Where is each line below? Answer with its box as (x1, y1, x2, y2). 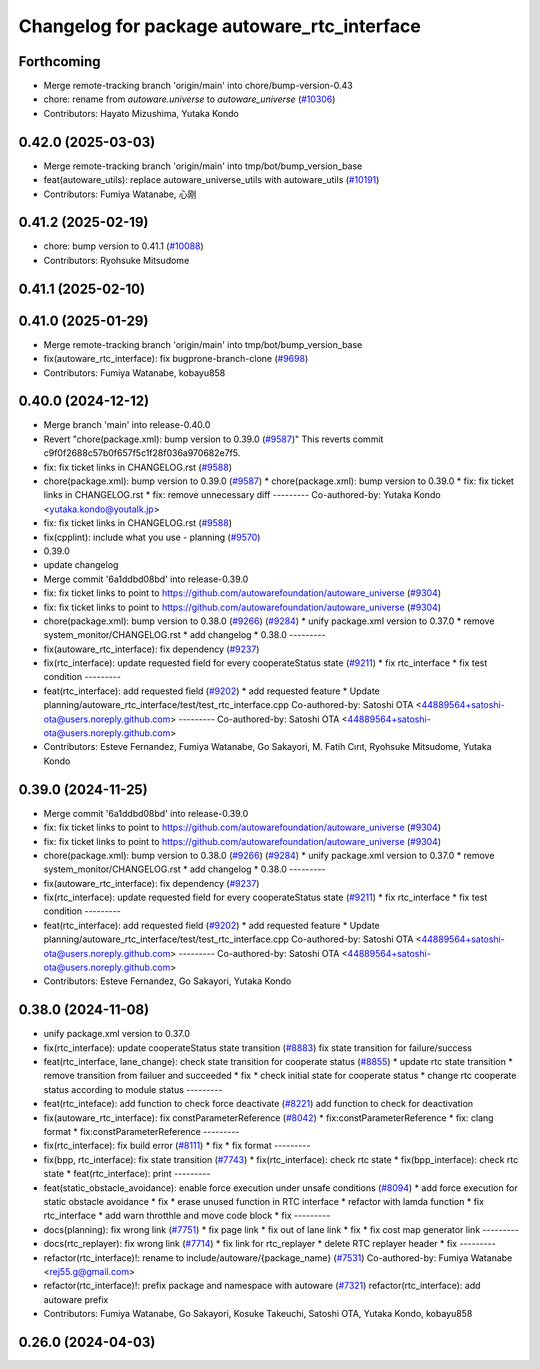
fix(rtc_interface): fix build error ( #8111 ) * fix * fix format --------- (43, 1140, 311, 1152)
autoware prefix (43, 1293, 109, 1305)
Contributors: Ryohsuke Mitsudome (43, 254, 190, 266)
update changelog (43, 559, 119, 571)
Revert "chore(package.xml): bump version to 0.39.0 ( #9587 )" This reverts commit (43, 433, 384, 445)
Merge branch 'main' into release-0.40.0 (43, 419, 211, 431)
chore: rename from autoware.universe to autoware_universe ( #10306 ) (43, 93, 336, 105)
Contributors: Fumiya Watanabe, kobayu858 (43, 366, 226, 379)
